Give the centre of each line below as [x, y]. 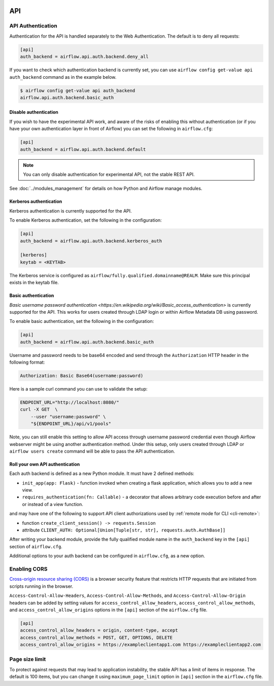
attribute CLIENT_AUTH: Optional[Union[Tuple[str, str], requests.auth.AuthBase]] [124, 530]
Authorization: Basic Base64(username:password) [82, 376]
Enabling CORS [28, 569]
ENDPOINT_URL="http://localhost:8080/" [70, 402]
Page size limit [28, 660]
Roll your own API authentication [45, 464]
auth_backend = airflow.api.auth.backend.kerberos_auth [91, 241]
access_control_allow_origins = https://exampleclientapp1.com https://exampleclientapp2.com [141, 645]
